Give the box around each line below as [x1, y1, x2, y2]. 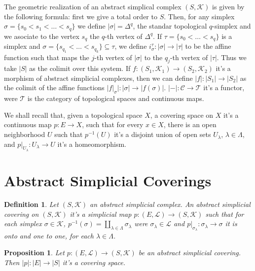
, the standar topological [133, 21, 207, 31]
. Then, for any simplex [164, 11, 235, 21]
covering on [4, 208, 39, 219]
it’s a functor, [203, 82, 245, 93]
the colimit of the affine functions [4, 82, 105, 93]
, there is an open [163, 119, 217, 130]
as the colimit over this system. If [29, 63, 131, 73]
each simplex [4, 218, 42, 229]
